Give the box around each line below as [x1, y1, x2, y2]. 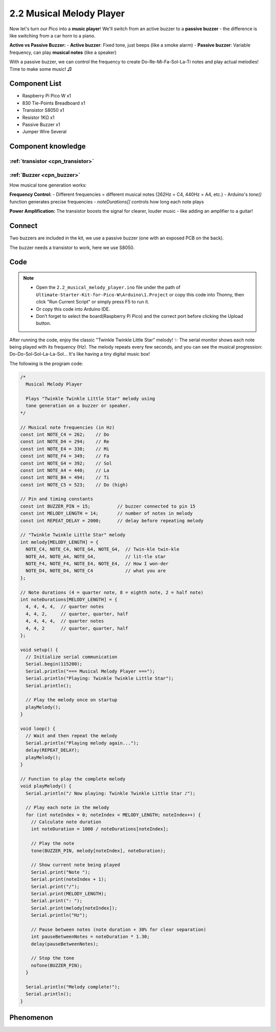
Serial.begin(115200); [26, 661, 83, 667]
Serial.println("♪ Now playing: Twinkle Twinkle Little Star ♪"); [26, 790, 196, 796]
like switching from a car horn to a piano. [9, 32, 96, 38]
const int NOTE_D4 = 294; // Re [20, 439, 109, 444]
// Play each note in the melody [26, 805, 109, 811]
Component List [9, 79, 62, 88]
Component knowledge [9, 142, 86, 151]
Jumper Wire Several [22, 129, 66, 135]
